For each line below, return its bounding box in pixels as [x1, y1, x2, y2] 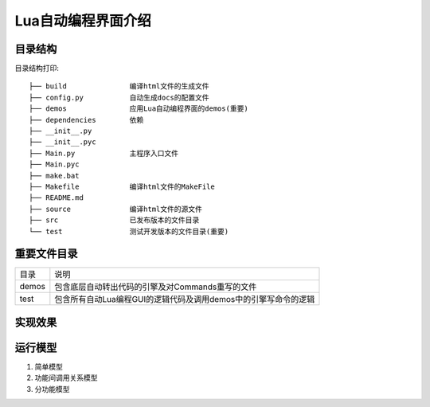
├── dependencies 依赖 [29, 115, 144, 124]
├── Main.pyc [29, 160, 80, 169]
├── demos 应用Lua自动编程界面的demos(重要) [29, 104, 248, 113]
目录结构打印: [14, 64, 60, 73]
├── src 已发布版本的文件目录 [29, 216, 200, 225]
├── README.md [29, 194, 84, 202]
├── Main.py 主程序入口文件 [29, 148, 179, 158]
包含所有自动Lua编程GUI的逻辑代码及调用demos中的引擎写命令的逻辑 [54, 294, 315, 305]
